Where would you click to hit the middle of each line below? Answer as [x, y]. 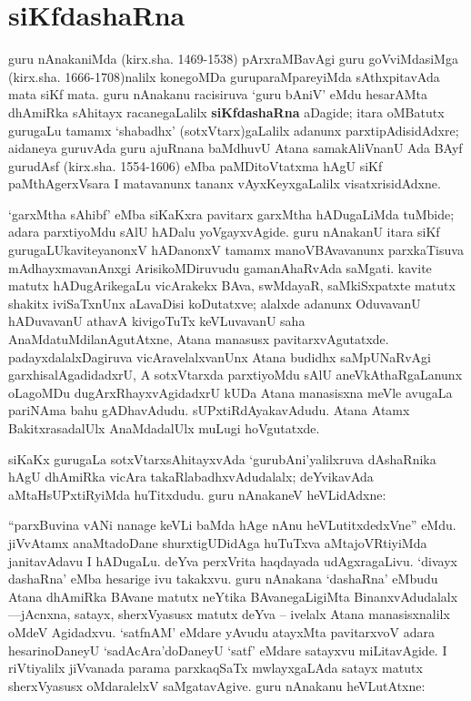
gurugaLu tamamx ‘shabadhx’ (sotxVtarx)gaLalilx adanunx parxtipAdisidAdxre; [234, 130]
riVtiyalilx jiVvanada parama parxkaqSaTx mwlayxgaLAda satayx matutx [215, 668]
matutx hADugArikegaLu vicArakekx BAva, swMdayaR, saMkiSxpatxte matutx [232, 285]
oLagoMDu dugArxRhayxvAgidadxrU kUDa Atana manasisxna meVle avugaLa [230, 392]
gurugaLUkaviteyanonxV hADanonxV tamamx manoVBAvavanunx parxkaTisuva [236, 250]
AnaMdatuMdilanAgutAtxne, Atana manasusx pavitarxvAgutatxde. [199, 339]
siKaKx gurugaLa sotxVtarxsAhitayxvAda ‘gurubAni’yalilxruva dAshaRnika [222, 458]
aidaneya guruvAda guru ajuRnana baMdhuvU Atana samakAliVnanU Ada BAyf [235, 148]
